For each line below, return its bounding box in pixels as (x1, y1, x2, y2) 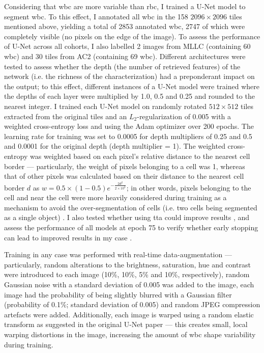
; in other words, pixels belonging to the (126, 182, 251, 193)
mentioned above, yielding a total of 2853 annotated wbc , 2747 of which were (4, 21, 245, 32)
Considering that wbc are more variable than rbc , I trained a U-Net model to (4, 1, 246, 11)
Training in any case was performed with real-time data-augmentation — (4, 249, 232, 260)
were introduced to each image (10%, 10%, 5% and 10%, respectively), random (4, 269, 250, 280)
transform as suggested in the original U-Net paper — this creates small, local (4, 319, 248, 330)
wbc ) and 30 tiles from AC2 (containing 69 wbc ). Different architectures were (4, 50, 246, 61)
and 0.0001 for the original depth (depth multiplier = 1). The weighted (4, 141, 225, 151)
